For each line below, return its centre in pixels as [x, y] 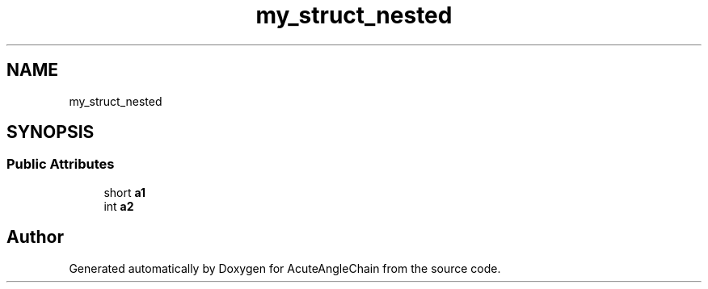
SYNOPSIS [51, 132]
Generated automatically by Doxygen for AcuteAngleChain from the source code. [285, 268]
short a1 [125, 192]
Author [35, 237]
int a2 [119, 206]
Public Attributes [61, 164]
